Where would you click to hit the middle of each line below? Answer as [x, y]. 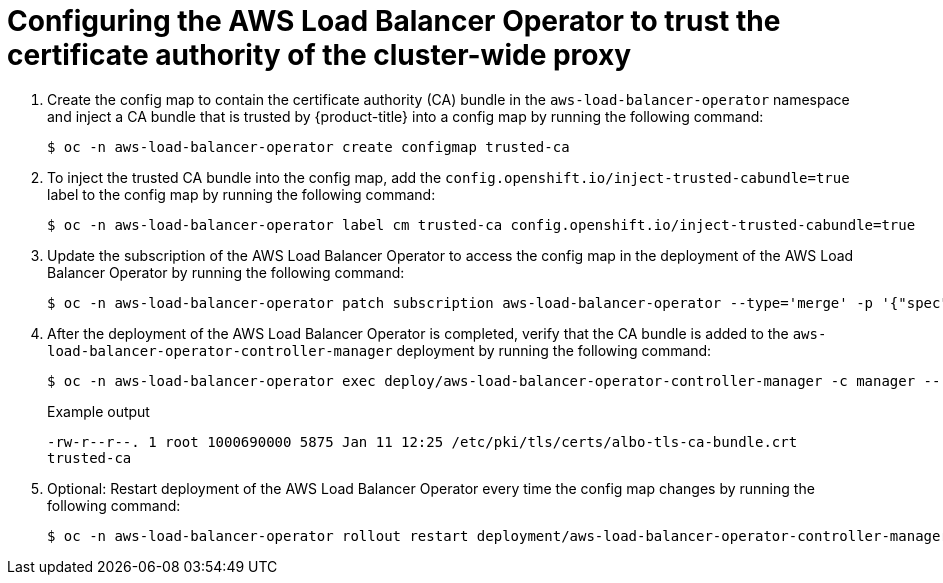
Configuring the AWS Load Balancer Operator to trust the [394, 21]
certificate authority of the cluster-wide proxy [319, 55]
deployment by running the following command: [554, 350]
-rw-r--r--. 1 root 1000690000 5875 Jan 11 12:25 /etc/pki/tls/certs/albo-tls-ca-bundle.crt [422, 441]
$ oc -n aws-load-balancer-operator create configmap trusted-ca [308, 146]
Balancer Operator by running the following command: [226, 272]
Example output [98, 411]
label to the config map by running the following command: [241, 194]
